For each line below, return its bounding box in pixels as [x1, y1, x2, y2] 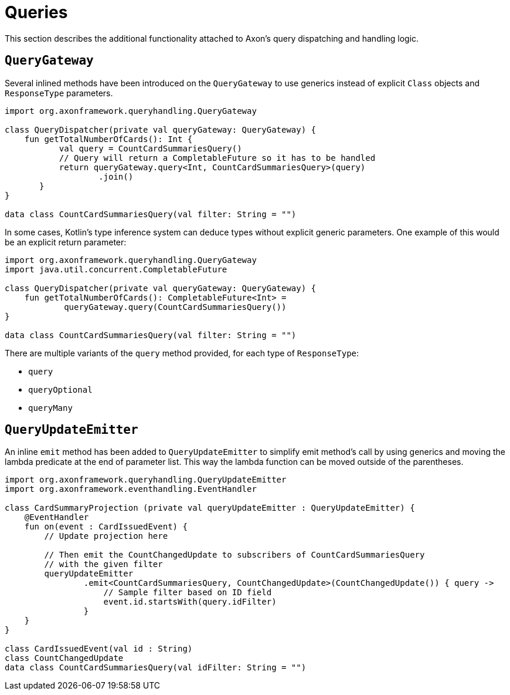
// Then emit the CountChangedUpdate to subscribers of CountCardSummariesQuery [44, 550, 425, 560]
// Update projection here [44, 531, 168, 541]
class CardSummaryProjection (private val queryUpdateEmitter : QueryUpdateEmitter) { [5, 503, 415, 513]
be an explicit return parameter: [5, 237, 127, 247]
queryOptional [28, 384, 93, 394]
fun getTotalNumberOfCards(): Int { [24, 134, 193, 144]
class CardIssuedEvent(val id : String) [5, 644, 193, 654]
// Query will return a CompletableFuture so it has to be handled [59, 153, 376, 163]
